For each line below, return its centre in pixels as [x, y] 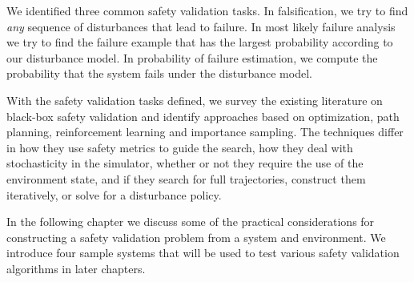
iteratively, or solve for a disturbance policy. [114, 194]
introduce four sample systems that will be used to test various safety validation [203, 253]
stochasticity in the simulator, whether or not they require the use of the [185, 163]
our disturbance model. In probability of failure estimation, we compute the [192, 57]
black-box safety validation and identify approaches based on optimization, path [203, 116]
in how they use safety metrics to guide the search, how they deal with [180, 147]
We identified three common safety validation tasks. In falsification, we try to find [207, 10]
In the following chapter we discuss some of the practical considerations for [191, 222]
